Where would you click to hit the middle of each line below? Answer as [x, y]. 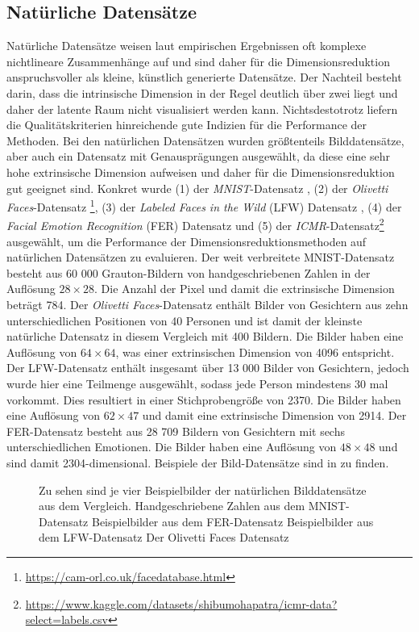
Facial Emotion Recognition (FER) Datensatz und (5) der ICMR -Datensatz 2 [195, 224]
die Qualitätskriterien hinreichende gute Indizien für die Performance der [187, 125]
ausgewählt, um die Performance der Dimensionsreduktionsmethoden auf [187, 241]
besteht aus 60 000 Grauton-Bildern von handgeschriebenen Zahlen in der [189, 272]
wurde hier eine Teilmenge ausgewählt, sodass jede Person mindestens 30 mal [197, 383]
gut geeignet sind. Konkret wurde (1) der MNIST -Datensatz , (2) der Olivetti [197, 188]
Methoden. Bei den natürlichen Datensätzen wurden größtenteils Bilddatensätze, [205, 140]
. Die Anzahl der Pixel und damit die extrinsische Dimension [244, 289]
